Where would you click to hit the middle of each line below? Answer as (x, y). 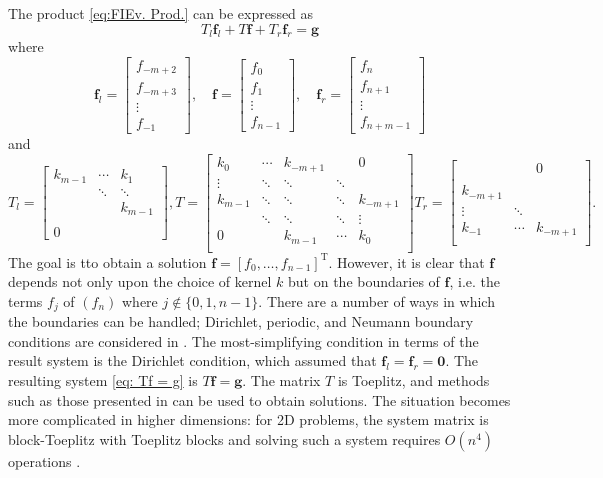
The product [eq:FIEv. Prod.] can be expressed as (161, 13)
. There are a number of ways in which (376, 300)
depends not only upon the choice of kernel (140, 281)
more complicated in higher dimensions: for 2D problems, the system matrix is (248, 419)
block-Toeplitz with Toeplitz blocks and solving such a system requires (224, 438)
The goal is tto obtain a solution (107, 261)
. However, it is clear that (406, 261)
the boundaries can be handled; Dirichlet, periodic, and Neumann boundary (241, 321)
